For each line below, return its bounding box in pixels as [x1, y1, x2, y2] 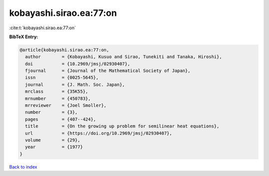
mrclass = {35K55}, [25, 89, 88, 94]
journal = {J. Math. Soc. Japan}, [25, 82, 125, 87]
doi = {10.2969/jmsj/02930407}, [25, 61, 131, 66]
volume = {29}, [25, 137, 81, 143]
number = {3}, [25, 110, 78, 115]
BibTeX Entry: [9, 34, 38, 40]
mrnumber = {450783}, [25, 96, 91, 101]
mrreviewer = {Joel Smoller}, [25, 103, 107, 109]
